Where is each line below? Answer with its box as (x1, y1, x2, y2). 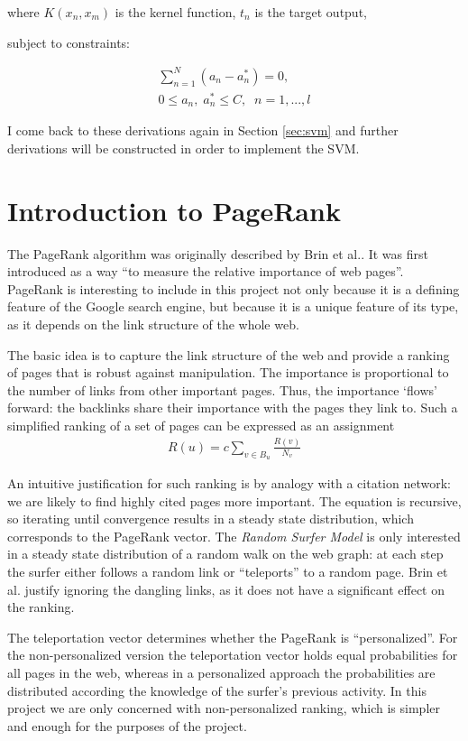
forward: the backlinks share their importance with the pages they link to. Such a (7, 398, 458, 417)
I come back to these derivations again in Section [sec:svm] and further (7, 121, 399, 140)
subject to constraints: (7, 32, 130, 51)
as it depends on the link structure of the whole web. (7, 314, 299, 333)
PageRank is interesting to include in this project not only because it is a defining (7, 279, 460, 298)
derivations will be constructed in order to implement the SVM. (7, 138, 360, 157)
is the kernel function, (115, 3, 236, 21)
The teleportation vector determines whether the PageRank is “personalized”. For (7, 627, 458, 646)
